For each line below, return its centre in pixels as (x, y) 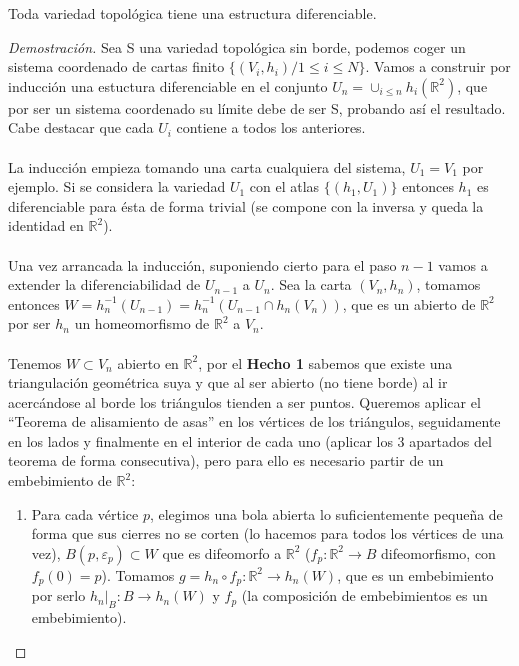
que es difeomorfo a (222, 552)
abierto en (148, 362)
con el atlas (284, 186)
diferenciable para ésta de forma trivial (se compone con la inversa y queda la (246, 205)
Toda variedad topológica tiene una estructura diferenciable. (192, 13)
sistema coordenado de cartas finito (116, 66)
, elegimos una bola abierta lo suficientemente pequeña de (326, 513)
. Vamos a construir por (438, 66)
